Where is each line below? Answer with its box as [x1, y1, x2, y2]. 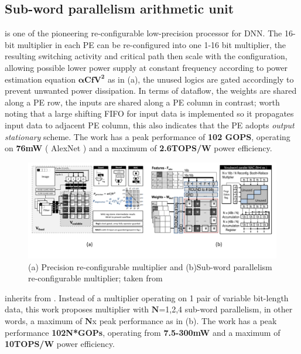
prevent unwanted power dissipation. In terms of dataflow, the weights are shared [5, 84, 297, 97]
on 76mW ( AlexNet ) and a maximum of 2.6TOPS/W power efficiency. [5, 142, 272, 154]
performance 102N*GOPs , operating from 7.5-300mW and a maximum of [5, 326, 281, 338]
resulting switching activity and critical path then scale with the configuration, [5, 50, 288, 62]
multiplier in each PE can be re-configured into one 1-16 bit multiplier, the [17, 38, 286, 50]
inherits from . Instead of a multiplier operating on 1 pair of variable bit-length [5, 291, 289, 304]
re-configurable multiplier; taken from [28, 272, 163, 284]
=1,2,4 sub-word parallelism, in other [159, 303, 293, 315]
